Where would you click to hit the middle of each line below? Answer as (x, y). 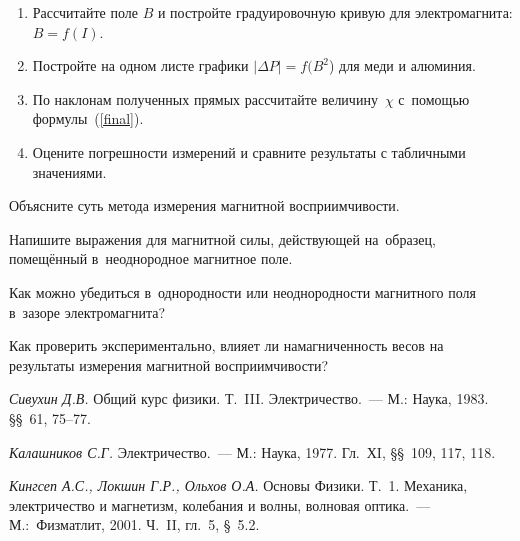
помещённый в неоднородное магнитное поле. (151, 258)
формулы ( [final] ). (88, 118)
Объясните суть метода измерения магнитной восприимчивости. (204, 205)
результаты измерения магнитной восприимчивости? (169, 364)
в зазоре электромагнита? (87, 311)
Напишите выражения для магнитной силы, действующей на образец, (222, 238)
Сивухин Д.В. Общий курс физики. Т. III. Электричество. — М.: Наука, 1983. (249, 398)
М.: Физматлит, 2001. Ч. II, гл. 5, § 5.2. (134, 524)
